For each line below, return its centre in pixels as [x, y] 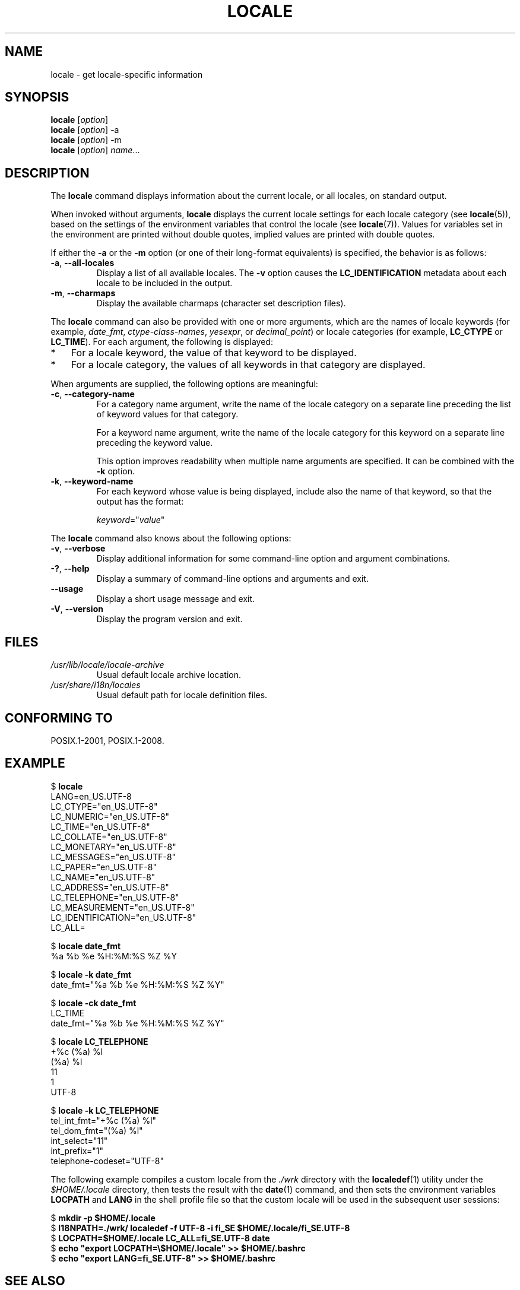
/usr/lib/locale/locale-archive [107, 665]
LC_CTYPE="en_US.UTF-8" [104, 806]
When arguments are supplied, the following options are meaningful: [184, 384]
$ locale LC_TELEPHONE [99, 1041]
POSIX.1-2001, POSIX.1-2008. [107, 740]
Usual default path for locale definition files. [182, 695]
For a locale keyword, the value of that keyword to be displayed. [214, 353]
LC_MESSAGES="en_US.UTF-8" [113, 857]
